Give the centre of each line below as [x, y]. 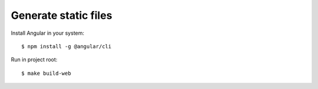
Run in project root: [34, 60]
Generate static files [62, 15]
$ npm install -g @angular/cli [67, 46]
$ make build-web [46, 73]
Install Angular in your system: [48, 33]
